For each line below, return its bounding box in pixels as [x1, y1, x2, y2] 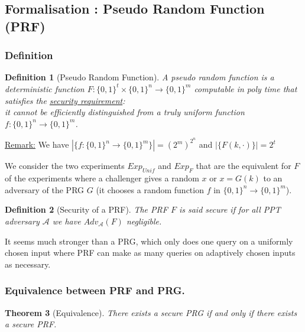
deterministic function [5, 82, 85, 95]
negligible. [126, 215, 162, 227]
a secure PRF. [5, 318, 57, 330]
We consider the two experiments [5, 160, 125, 172]
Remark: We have [5, 138, 69, 151]
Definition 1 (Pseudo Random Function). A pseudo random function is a [5, 71, 274, 83]
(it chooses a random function [96, 183, 204, 196]
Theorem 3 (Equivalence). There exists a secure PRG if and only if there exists [5, 306, 297, 318]
